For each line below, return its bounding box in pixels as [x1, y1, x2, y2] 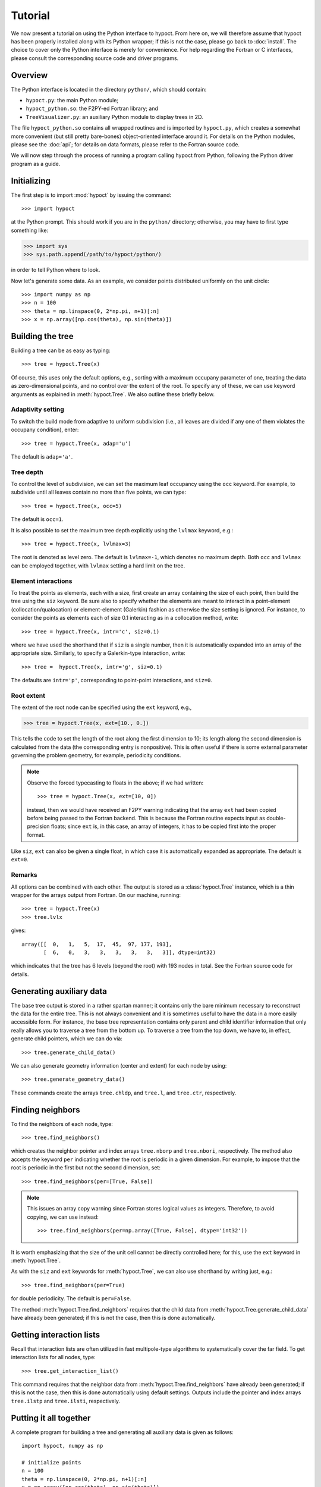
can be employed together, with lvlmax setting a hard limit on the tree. [11, 562, 185, 569]
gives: [11, 927, 26, 934]
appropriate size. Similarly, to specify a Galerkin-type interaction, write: [11, 650, 185, 657]
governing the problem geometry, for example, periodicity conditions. [11, 751, 181, 758]
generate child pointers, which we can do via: [11, 1035, 123, 1042]
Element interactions [11, 577, 73, 585]
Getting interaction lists [11, 1329, 100, 1339]
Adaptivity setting [11, 405, 65, 413]
